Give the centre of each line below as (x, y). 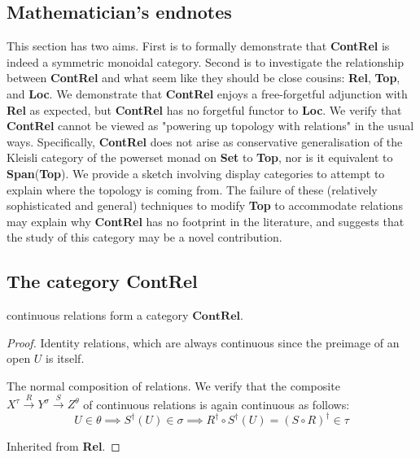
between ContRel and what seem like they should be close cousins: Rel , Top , (203, 78)
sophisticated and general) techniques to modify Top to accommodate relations (205, 205)
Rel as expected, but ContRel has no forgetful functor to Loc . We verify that (204, 109)
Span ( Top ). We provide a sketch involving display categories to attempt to (196, 173)
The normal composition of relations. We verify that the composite (173, 385)
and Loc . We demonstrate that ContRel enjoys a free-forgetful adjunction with (207, 93)
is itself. (65, 358)
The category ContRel (102, 281)
